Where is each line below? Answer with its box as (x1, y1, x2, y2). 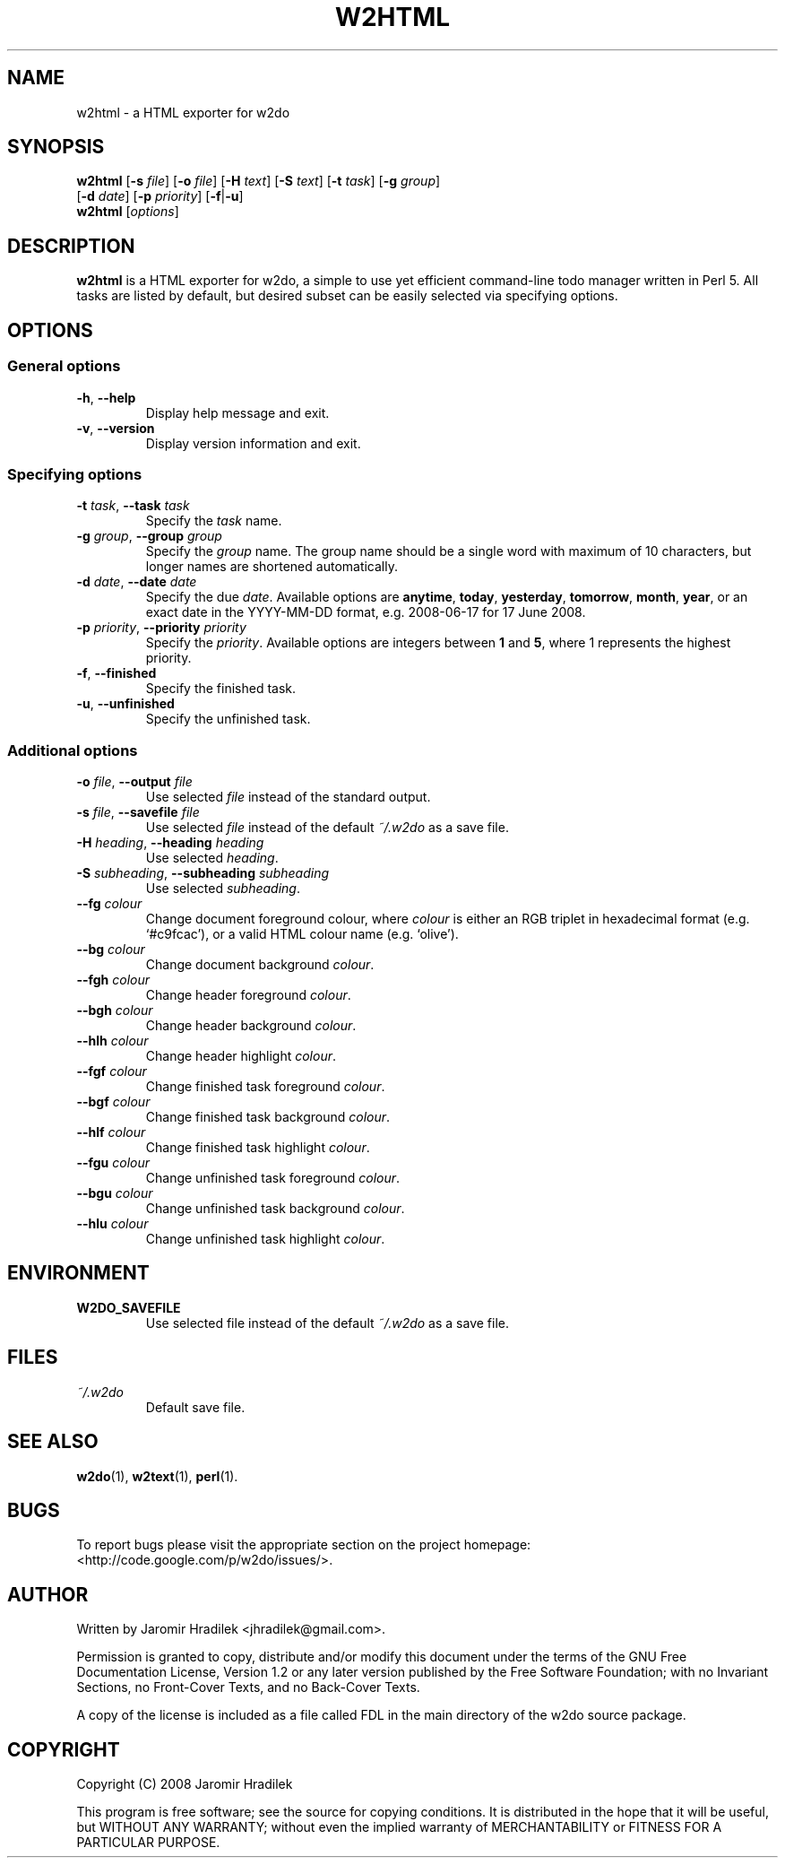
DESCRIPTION (7, 234, 135, 257)
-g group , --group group (76, 528, 222, 544)
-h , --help (76, 389, 136, 405)
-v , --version (76, 420, 155, 436)
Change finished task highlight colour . (145, 1140, 370, 1155)
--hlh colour (76, 1033, 149, 1048)
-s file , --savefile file (76, 804, 200, 820)
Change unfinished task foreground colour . (145, 1170, 401, 1185)
